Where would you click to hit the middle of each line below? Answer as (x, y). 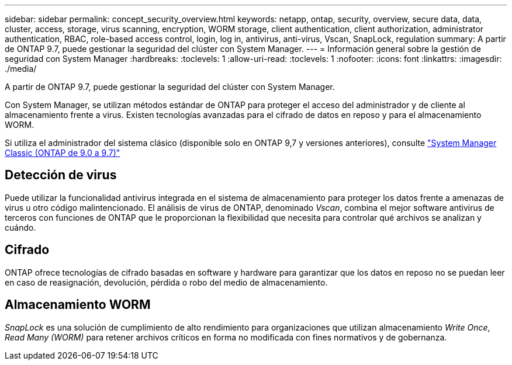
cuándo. (20, 227)
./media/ (21, 69)
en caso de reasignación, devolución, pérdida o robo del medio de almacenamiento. (166, 282)
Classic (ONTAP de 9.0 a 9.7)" (63, 153)
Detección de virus (61, 175)
